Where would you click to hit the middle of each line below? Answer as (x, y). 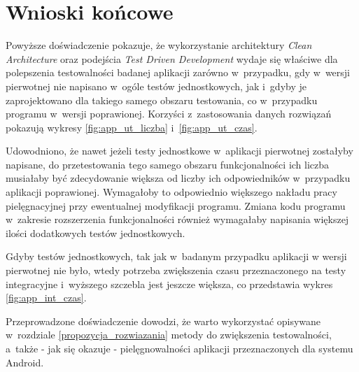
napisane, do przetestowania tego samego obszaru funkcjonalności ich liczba (168, 164)
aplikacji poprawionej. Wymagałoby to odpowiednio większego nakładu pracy (171, 192)
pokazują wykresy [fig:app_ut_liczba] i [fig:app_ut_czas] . (132, 127)
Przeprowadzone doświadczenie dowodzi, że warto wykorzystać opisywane (163, 321)
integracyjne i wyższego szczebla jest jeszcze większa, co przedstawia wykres (169, 284)
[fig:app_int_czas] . (46, 298)
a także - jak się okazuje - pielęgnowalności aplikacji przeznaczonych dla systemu (179, 348)
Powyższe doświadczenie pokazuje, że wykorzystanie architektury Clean (159, 45)
